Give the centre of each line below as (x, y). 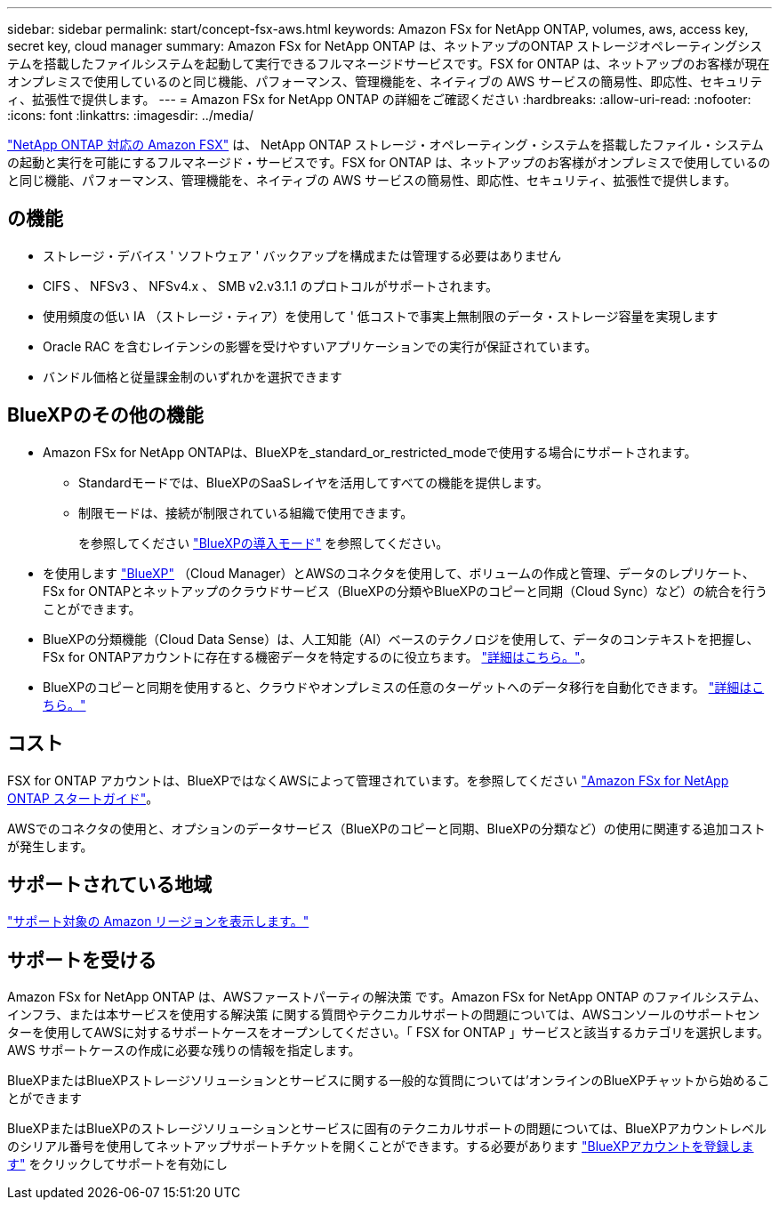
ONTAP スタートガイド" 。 (83, 798)
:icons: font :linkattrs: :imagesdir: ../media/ (131, 115)
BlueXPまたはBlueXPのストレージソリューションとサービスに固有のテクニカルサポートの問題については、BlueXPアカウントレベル (387, 1129)
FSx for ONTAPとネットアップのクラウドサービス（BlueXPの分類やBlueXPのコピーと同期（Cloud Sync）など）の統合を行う (405, 591)
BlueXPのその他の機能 (105, 415)
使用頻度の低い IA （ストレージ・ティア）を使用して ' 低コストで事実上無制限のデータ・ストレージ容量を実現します (381, 316)
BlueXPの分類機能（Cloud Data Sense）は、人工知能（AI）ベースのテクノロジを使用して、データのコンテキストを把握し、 (401, 639)
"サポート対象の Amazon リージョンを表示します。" (158, 921)
